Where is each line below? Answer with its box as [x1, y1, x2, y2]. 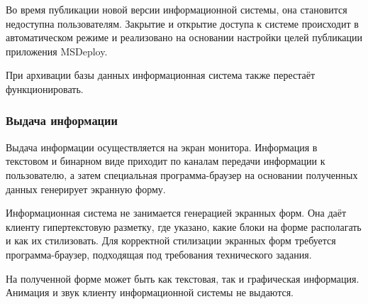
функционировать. [6, 81, 84, 96]
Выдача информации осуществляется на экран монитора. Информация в [6, 139, 318, 154]
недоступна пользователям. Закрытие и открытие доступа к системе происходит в [6, 16, 359, 31]
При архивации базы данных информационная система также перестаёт [6, 67, 316, 82]
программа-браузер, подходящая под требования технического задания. [6, 246, 312, 261]
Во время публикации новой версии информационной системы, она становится [6, 2, 347, 16]
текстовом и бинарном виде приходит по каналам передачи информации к [6, 153, 325, 168]
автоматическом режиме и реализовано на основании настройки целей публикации [6, 30, 363, 45]
